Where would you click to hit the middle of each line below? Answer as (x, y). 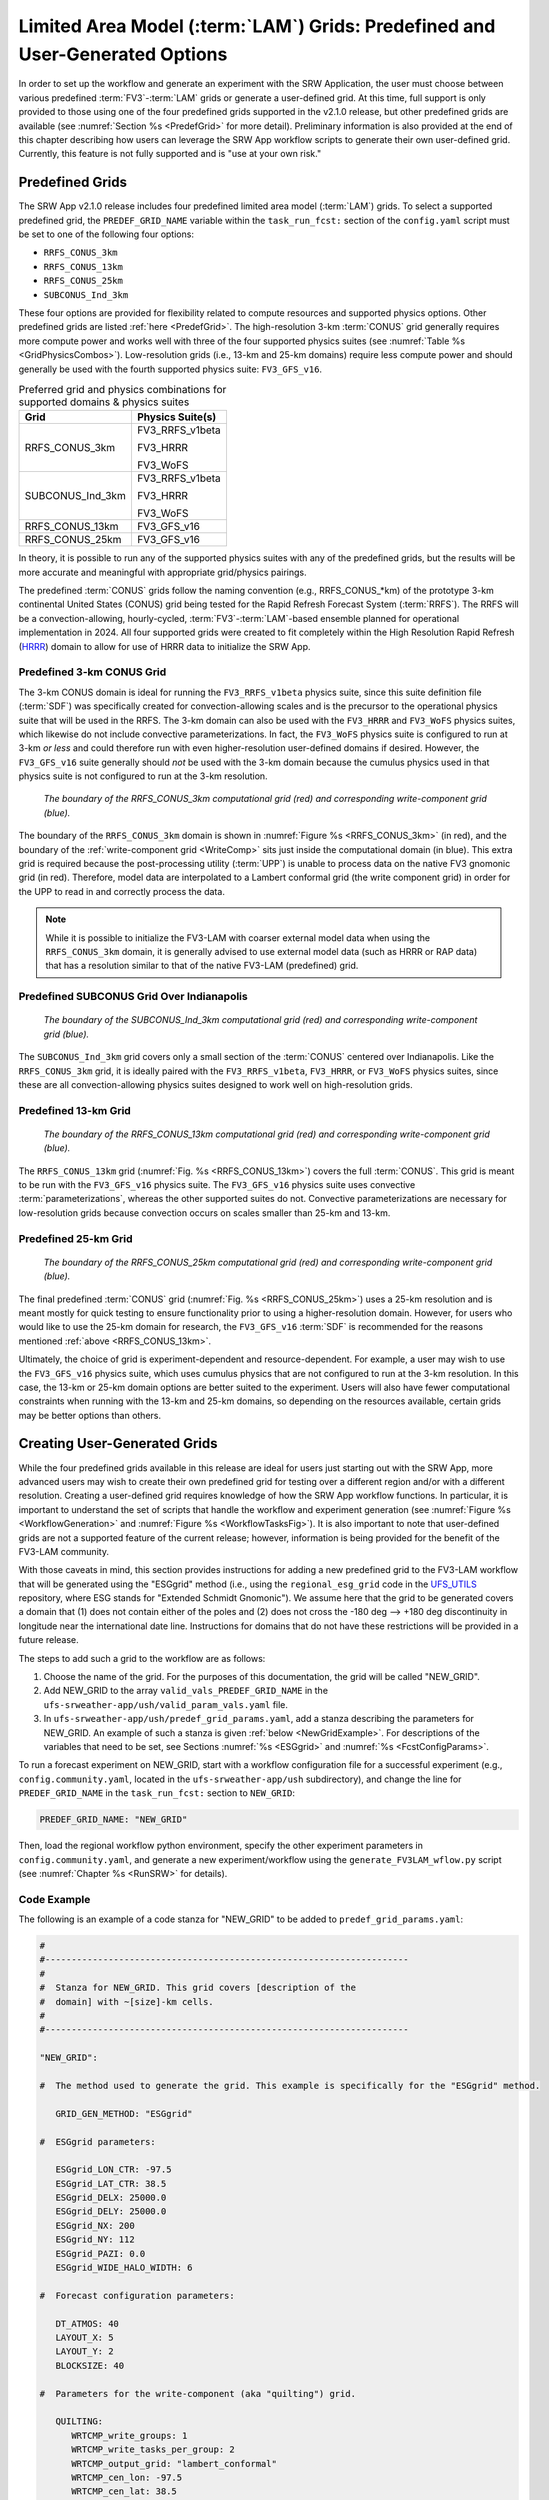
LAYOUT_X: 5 (84, 2337)
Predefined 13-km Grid (75, 1110)
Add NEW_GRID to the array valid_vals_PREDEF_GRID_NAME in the (186, 1691)
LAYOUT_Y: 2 (84, 2351)
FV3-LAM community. (64, 1551)
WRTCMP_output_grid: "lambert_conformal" (174, 2463)
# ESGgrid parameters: (98, 2141)
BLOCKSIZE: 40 (90, 2365)
